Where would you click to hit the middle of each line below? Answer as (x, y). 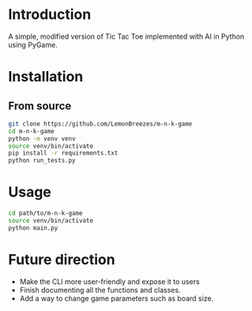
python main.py (33, 228)
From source (40, 105)
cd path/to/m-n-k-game (45, 214)
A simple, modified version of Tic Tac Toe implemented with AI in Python (126, 36)
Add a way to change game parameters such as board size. (117, 298)
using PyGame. (33, 44)
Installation (46, 77)
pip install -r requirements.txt (63, 153)
